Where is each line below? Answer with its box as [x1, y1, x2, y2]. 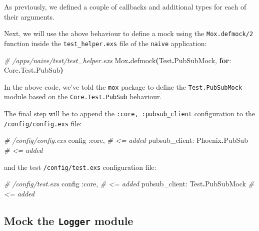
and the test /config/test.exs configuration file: [4, 161, 156, 172]
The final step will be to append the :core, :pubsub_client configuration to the [4, 108, 255, 118]
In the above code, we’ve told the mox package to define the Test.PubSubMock [4, 81, 242, 92]
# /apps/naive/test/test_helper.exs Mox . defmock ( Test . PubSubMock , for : [4, 55, 231, 65]
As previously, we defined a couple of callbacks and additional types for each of [4, 2, 246, 12]
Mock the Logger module [4, 212, 133, 228]
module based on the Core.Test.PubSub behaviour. [4, 91, 162, 102]
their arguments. [4, 11, 54, 22]
